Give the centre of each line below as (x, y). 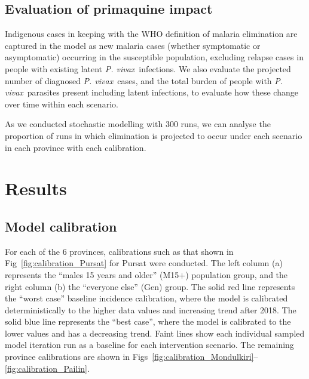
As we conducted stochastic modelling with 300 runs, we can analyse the (138, 124)
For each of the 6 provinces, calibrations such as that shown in (119, 251)
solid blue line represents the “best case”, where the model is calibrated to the (148, 321)
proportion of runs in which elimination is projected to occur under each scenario (154, 135)
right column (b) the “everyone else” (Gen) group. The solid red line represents (150, 286)
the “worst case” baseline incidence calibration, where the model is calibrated (146, 298)
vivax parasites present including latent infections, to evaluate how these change (152, 92)
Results (36, 188)
